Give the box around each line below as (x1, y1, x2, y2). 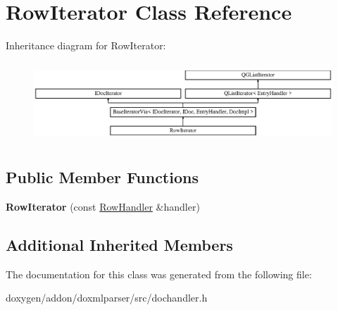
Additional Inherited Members (6, 233, 233, 255)
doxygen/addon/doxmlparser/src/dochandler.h (6, 290, 208, 305)
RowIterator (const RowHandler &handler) (6, 199, 200, 213)
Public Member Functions (6, 166, 199, 188)
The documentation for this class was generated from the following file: (6, 266, 312, 281)
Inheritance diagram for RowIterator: (6, 38, 166, 53)
